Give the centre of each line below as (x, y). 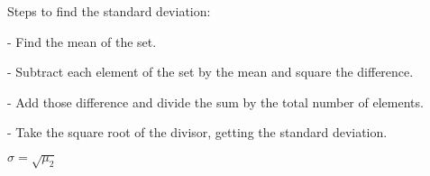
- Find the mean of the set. (82, 41)
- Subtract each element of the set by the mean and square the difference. (210, 72)
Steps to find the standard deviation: (109, 11)
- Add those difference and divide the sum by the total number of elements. (215, 102)
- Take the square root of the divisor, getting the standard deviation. (197, 132)
